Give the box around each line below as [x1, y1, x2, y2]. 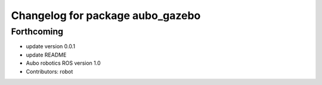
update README [26, 51, 67, 58]
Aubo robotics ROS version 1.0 [26, 59, 101, 67]
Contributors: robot [26, 68, 73, 75]
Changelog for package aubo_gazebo [11, 9, 201, 22]
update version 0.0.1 [26, 43, 76, 50]
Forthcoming [11, 26, 64, 37]
